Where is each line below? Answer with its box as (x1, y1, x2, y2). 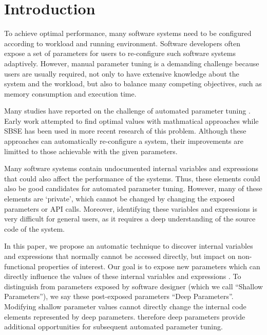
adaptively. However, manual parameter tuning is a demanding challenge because (4, 58, 259, 68)
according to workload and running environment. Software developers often (4, 38, 241, 48)
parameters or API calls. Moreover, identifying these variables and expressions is (4, 203, 258, 214)
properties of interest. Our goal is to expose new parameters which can (37, 260, 260, 271)
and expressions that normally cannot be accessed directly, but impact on (4, 251, 236, 261)
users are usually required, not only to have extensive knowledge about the (4, 68, 239, 79)
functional (4, 260, 36, 271)
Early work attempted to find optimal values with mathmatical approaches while (4, 115, 259, 126)
